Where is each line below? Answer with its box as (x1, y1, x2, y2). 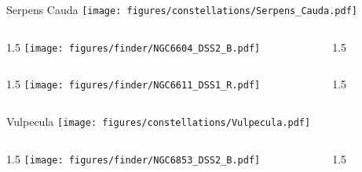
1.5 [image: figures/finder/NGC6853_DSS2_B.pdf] (6, 150, 261, 167)
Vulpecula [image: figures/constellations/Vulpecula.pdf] (6, 113, 311, 129)
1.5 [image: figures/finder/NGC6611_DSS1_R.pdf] (6, 76, 261, 92)
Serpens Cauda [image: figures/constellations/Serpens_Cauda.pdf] (6, 2, 357, 17)
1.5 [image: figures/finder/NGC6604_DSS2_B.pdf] (6, 38, 261, 55)
